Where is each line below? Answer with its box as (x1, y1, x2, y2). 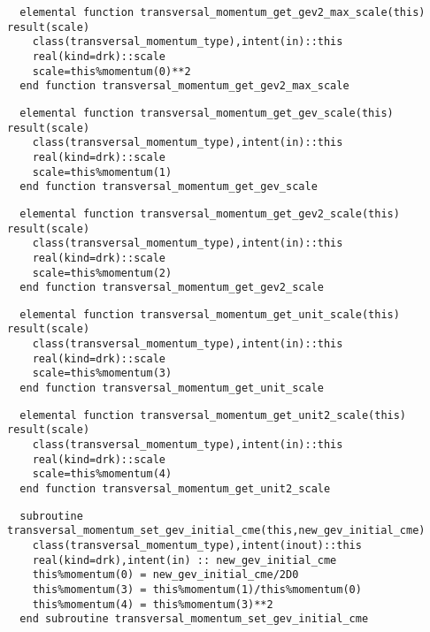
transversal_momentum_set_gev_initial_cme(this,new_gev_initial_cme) (7, 524, 426, 537)
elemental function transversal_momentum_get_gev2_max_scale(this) (19, 6, 426, 19)
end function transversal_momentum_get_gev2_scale (19, 281, 324, 294)
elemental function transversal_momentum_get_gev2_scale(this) (19, 207, 400, 220)
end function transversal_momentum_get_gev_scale (19, 180, 318, 194)
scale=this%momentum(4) (32, 468, 173, 481)
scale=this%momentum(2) (32, 266, 173, 279)
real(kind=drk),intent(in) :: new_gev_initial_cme (32, 553, 337, 567)
